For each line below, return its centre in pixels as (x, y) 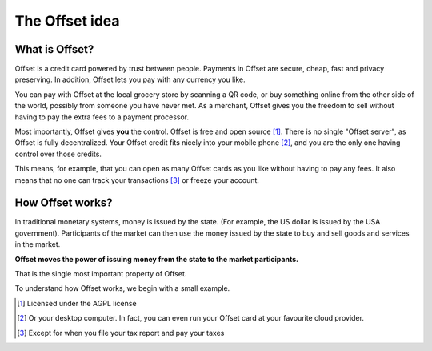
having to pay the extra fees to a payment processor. (102, 117)
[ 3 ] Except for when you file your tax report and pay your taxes (121, 333)
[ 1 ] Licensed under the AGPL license (77, 303)
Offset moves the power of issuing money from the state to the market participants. (157, 259)
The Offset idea (67, 21)
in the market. (38, 244)
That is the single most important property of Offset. (101, 274)
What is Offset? (54, 49)
